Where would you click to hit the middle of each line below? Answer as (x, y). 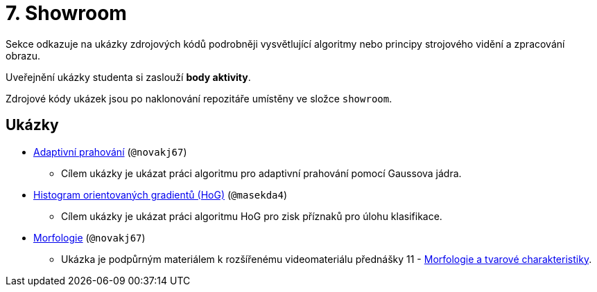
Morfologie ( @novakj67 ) (89, 237)
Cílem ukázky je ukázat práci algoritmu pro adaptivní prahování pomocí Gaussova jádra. (261, 173)
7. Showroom (66, 13)
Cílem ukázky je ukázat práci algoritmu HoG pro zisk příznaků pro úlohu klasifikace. (252, 216)
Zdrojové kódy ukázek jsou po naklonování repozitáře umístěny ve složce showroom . (199, 98)
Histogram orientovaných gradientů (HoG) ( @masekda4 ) (161, 194)
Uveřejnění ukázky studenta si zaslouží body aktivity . (128, 77)
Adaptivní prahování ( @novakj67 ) (110, 152)
